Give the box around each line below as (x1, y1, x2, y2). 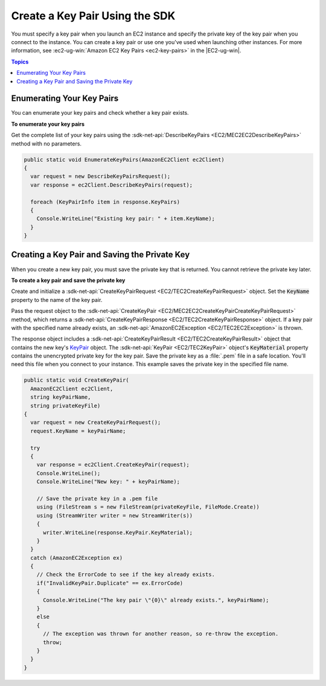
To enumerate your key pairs (11, 120, 85, 127)
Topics (11, 58, 29, 65)
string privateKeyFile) (30, 402, 101, 409)
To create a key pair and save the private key (11, 277, 126, 284)
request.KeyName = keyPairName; (30, 428, 126, 434)
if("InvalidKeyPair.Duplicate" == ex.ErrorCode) (36, 580, 184, 586)
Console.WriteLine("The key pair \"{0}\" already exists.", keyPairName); (43, 597, 269, 603)
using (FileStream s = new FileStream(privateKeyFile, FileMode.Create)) (36, 504, 260, 510)
